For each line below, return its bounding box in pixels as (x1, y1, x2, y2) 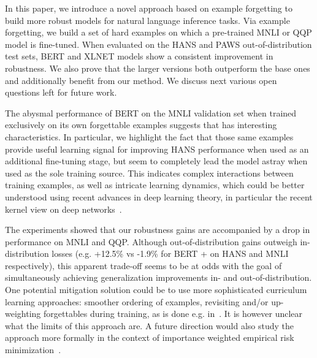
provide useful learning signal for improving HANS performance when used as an (5, 142, 309, 155)
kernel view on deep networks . (5, 202, 122, 215)
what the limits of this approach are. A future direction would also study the (5, 319, 294, 332)
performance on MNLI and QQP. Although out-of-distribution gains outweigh (5, 235, 297, 248)
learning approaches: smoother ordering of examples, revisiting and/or (5, 295, 269, 308)
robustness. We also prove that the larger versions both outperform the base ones (5, 61, 310, 74)
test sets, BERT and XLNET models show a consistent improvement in (5, 50, 273, 63)
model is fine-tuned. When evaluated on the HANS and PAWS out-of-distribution (5, 37, 312, 50)
